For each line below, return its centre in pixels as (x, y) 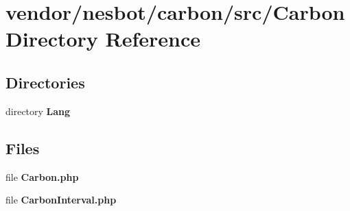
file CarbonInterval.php (61, 200)
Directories (45, 82)
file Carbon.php (42, 176)
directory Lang (38, 111)
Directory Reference (103, 39)
